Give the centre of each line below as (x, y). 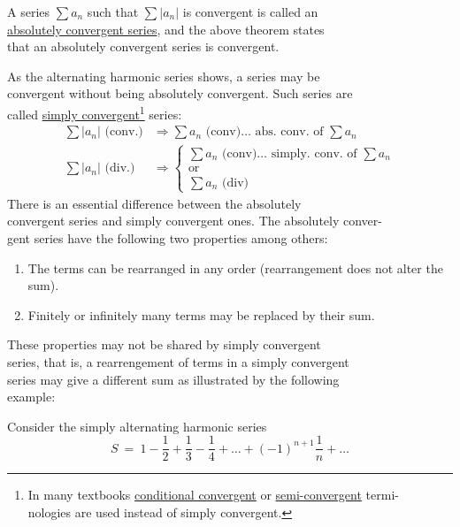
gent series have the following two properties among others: (168, 238)
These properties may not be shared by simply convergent (164, 344)
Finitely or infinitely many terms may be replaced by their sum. (201, 314)
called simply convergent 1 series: (95, 112)
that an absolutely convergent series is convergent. (143, 46)
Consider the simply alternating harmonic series (137, 426)
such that (113, 11)
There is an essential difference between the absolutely (154, 203)
